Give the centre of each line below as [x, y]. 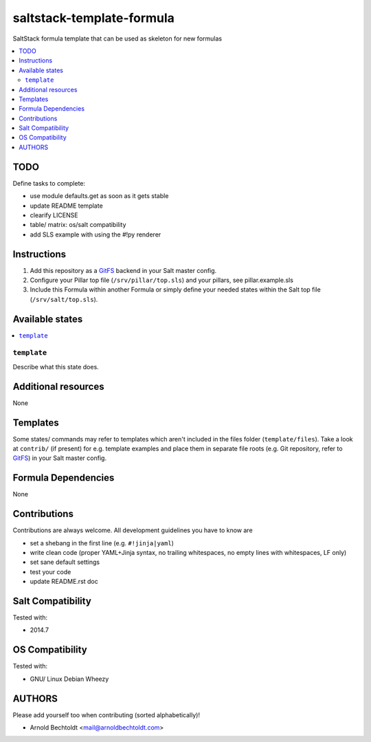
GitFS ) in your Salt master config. [59, 458]
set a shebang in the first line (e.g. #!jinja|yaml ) [102, 543]
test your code [50, 571]
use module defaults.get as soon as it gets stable [99, 196]
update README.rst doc [64, 582]
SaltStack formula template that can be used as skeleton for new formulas [117, 39]
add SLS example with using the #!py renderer [95, 234]
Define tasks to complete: [49, 183]
